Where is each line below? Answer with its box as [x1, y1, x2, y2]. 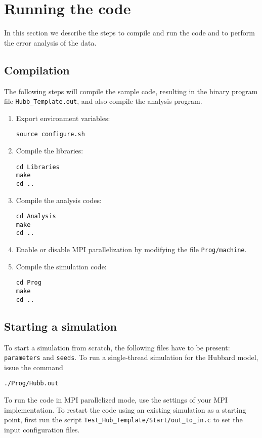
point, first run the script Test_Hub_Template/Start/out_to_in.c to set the [4, 414, 243, 425]
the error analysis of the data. [4, 37, 97, 48]
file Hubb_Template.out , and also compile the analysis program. [4, 96, 202, 106]
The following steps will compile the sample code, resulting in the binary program [4, 86, 258, 96]
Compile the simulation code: [16, 261, 107, 271]
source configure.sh [16, 131, 85, 138]
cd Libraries [16, 163, 60, 171]
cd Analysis [16, 213, 56, 220]
